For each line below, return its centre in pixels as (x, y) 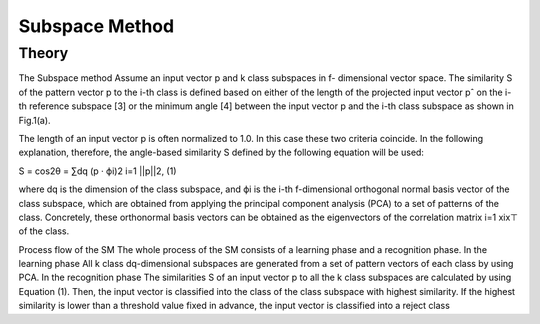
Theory (43, 53)
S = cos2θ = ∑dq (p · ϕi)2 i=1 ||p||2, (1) (97, 171)
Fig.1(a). (34, 120)
